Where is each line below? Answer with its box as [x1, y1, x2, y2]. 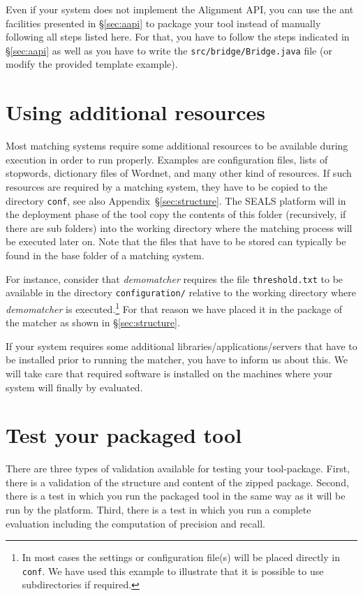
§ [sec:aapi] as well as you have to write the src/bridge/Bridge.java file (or [6, 43, 332, 57]
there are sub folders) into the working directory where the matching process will [6, 220, 353, 235]
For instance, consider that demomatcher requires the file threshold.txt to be [6, 271, 343, 286]
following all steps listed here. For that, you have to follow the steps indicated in [6, 29, 350, 44]
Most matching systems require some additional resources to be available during [6, 138, 348, 153]
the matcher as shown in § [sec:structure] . [6, 315, 180, 330]
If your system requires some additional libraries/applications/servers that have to [6, 338, 357, 353]
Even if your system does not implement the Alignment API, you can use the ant [6, 2, 354, 16]
